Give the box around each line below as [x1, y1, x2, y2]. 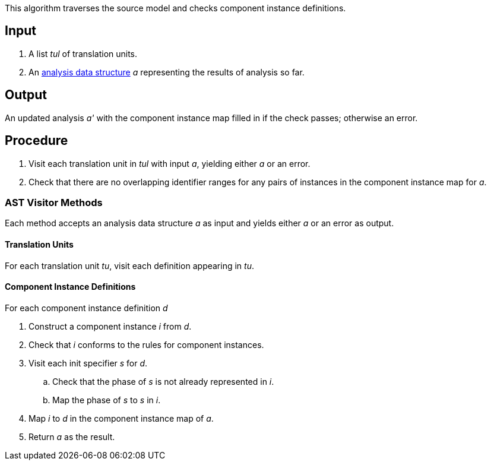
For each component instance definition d [5, 302, 168, 313]
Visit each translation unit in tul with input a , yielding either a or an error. [28, 158, 311, 169]
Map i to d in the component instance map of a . [28, 413, 214, 423]
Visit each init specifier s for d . [28, 358, 148, 368]
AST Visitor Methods [5, 196, 103, 208]
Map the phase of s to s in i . [52, 394, 161, 405]
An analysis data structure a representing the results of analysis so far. [28, 67, 305, 77]
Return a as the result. [28, 431, 115, 442]
